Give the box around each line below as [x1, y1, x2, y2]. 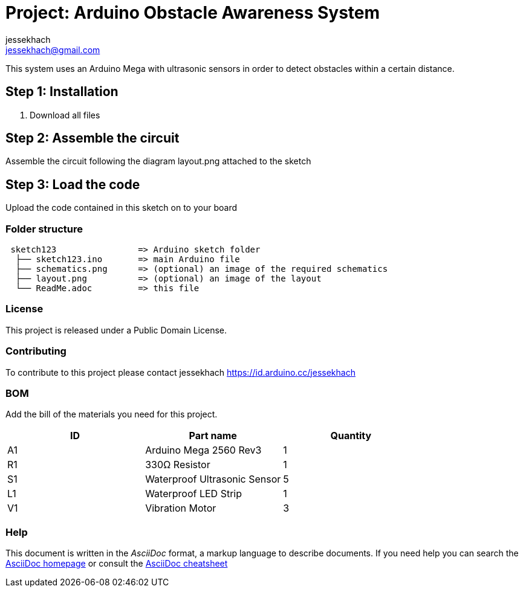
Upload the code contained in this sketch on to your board [5, 202, 237, 213]
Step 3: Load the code [5, 176, 140, 192]
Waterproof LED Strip [145, 487, 242, 500]
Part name [189, 430, 237, 442]
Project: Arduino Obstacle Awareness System [5, 2, 380, 23]
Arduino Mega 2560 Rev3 [145, 444, 262, 457]
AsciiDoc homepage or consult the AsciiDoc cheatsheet [5, 558, 228, 569]
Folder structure [5, 222, 83, 235]
